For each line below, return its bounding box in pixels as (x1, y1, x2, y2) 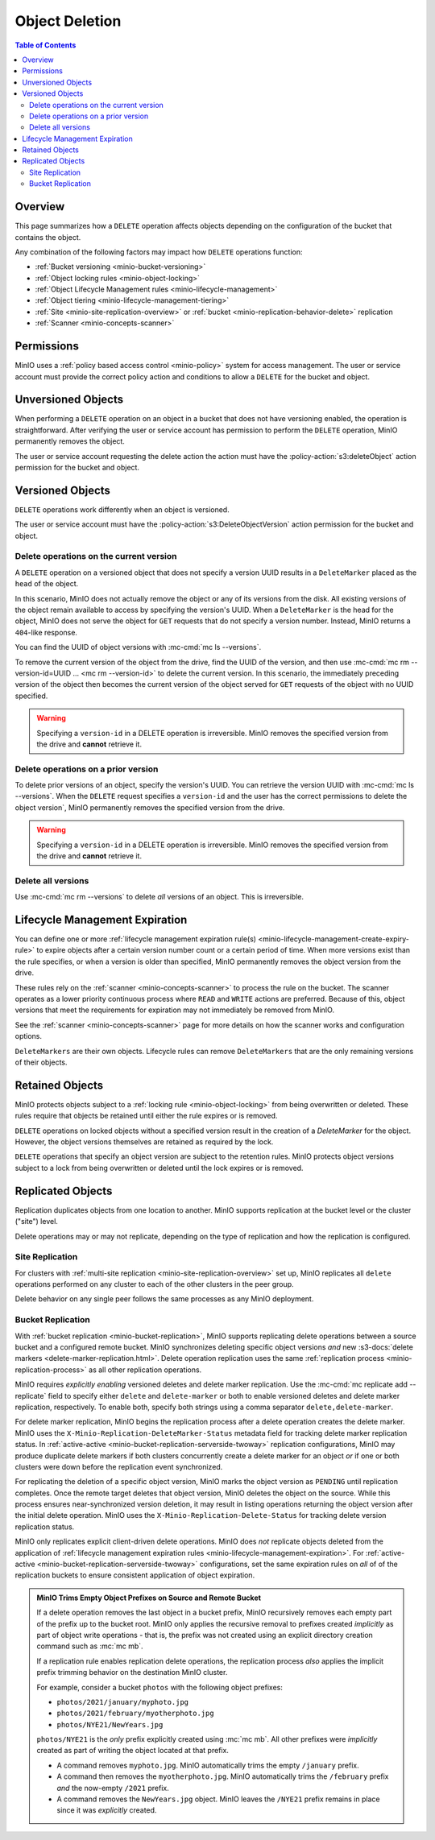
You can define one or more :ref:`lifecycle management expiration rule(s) (14, 934, 257, 944)
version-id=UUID (14, 668, 72, 678)
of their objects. (14, 1057, 68, 1067)
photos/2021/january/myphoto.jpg (56, 1697, 189, 1706)
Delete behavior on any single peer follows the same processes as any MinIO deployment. (14, 1294, 314, 1304)
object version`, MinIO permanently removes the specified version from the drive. (14, 802, 285, 812)
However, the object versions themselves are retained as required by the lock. (14, 1137, 274, 1147)
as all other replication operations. (89, 1365, 202, 1375)
